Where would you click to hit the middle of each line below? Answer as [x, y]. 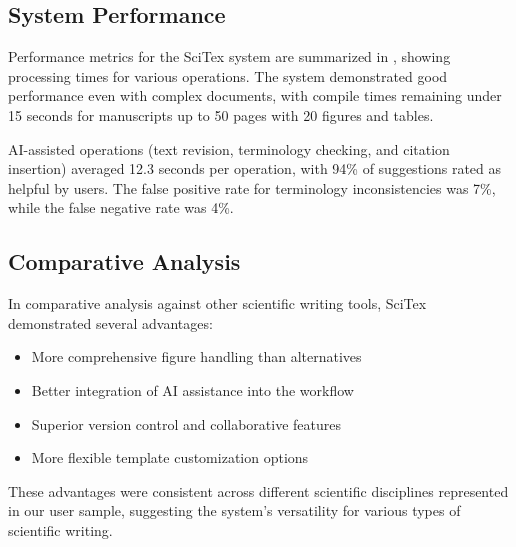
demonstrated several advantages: [110, 322]
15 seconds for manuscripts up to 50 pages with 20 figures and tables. [221, 114]
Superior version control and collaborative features [186, 423]
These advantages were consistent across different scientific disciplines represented [258, 490]
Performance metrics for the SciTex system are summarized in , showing [229, 56]
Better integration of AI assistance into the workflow [192, 389]
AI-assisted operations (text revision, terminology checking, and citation [229, 148]
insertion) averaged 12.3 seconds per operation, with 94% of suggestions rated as [255, 168]
